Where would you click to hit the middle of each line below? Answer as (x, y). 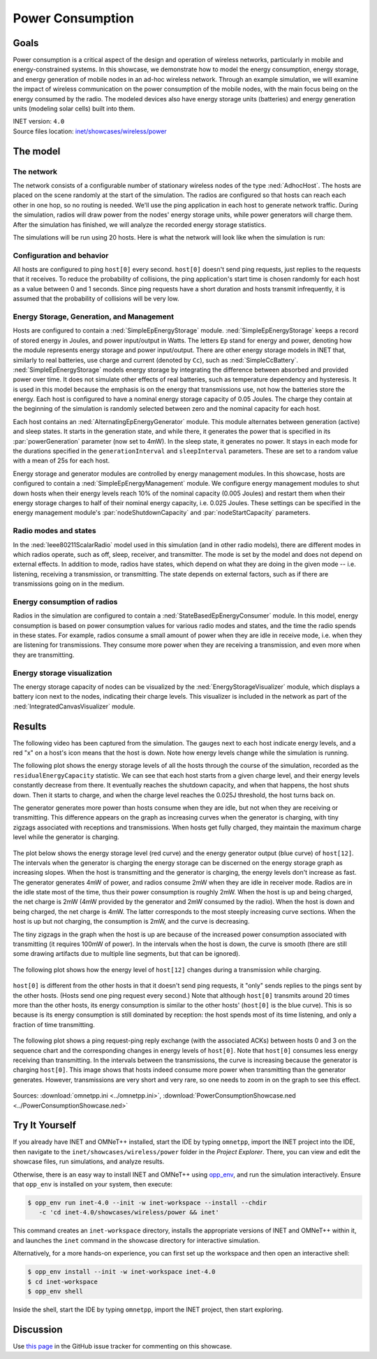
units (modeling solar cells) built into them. (74, 109)
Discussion (38, 1329)
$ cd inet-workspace (62, 1281)
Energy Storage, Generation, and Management (94, 317)
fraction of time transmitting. (54, 1024)
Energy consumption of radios (65, 602)
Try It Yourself (45, 1125)
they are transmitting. (44, 655)
